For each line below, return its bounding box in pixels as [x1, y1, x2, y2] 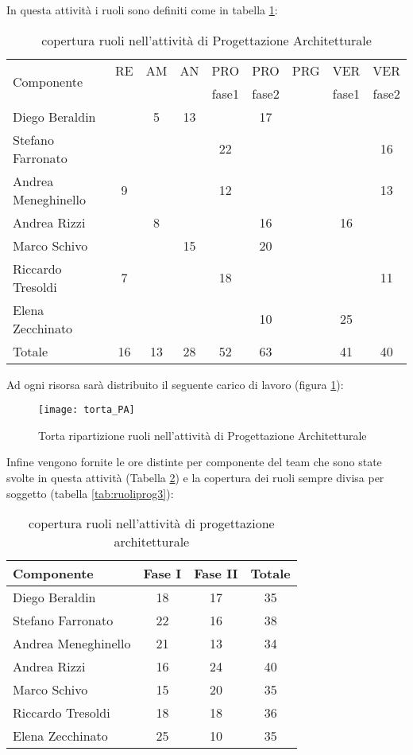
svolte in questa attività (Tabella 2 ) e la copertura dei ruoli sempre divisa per [6, 469, 384, 486]
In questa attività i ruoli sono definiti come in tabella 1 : [6, 2, 278, 18]
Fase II [194, 564, 238, 583]
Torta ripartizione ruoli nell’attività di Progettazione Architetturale [38, 426, 367, 443]
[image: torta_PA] [38, 404, 135, 416]
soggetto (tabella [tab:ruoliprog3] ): [6, 485, 174, 501]
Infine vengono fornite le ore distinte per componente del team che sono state [6, 453, 382, 470]
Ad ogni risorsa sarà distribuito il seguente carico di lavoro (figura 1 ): [6, 376, 344, 392]
